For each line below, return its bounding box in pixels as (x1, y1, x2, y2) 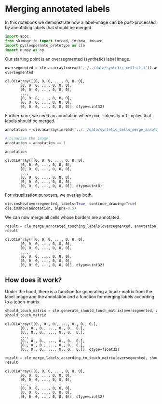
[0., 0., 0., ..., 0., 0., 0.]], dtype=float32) (20, 347, 120, 352)
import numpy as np (5, 47, 44, 52)
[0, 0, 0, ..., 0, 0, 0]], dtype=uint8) (20, 183, 103, 188)
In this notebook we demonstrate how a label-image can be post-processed (5, 19, 156, 25)
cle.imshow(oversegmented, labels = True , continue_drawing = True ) (5, 201, 137, 206)
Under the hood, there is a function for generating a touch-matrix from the (5, 289, 153, 294)
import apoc (5, 34, 29, 39)
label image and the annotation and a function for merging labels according (5, 294, 155, 299)
